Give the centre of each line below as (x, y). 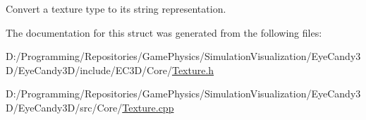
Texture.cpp (148, 107)
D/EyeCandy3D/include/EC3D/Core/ (89, 70)
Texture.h (193, 70)
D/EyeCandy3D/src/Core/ (64, 107)
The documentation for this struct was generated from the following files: (164, 32)
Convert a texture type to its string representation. (116, 8)
